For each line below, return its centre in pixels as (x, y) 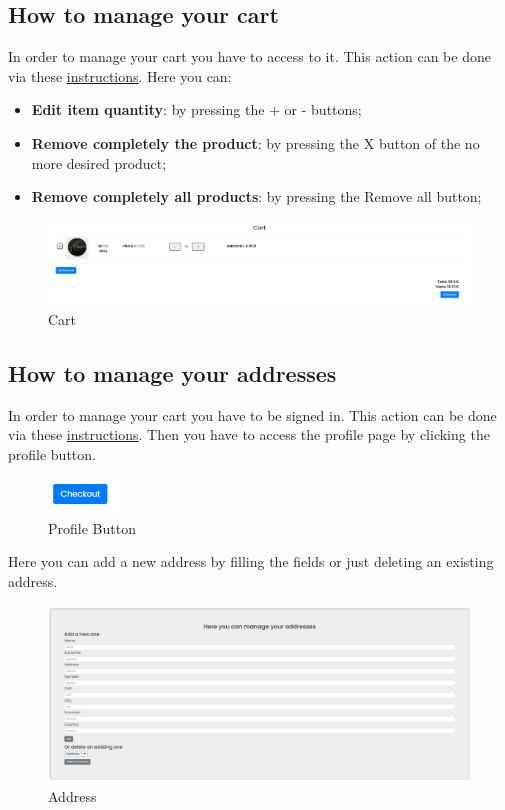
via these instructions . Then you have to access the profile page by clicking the (249, 434)
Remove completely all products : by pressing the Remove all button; (256, 196)
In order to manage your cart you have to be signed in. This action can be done (252, 414)
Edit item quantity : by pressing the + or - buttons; (196, 109)
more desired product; (99, 162)
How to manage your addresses (172, 372)
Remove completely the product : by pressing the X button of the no (255, 142)
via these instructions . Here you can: (120, 75)
